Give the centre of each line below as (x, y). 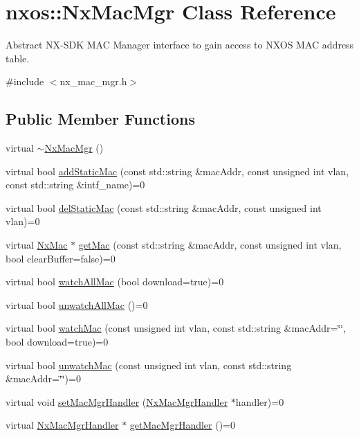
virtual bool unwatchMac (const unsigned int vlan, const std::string (149, 365)
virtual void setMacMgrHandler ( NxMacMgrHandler (117, 401)
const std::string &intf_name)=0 (75, 185)
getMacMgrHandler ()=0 (183, 425)
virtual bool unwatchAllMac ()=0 (77, 304)
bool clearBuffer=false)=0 (61, 258)
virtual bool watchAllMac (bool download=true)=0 (115, 282)
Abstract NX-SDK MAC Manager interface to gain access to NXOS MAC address (180, 45)
